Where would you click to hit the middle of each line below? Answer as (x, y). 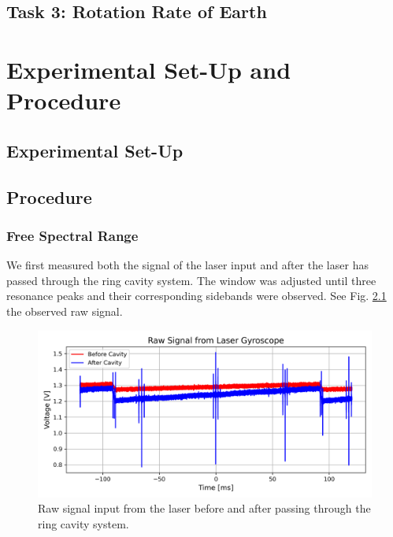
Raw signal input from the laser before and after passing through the (204, 508)
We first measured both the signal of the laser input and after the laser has (187, 265)
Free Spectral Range (72, 235)
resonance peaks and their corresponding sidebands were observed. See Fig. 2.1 (196, 296)
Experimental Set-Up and (149, 69)
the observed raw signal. (65, 311)
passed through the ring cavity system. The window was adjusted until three (191, 280)
